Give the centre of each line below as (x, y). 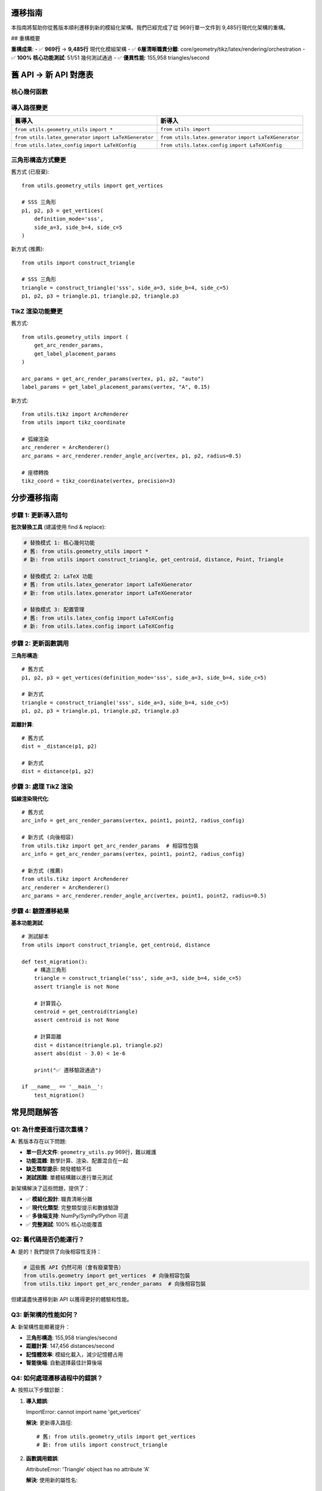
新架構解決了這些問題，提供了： (50, 1188)
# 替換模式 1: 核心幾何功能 (59, 543)
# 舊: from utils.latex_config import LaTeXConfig (99, 618)
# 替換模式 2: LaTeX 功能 (58, 576)
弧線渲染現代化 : (30, 799)
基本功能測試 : (28, 923)
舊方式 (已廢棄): (30, 172)
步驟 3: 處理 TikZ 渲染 (42, 787)
